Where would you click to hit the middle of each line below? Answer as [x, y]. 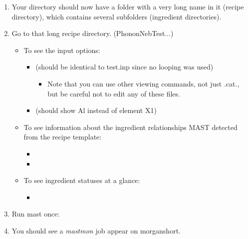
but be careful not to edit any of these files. [114, 93]
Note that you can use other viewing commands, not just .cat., [143, 83]
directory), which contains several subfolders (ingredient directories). [117, 16]
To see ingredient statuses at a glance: [82, 180]
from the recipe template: [63, 137]
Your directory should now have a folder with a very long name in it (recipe [128, 6]
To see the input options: [62, 50]
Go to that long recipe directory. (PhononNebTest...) [93, 33]
